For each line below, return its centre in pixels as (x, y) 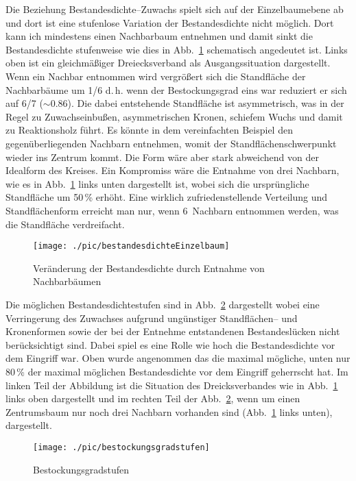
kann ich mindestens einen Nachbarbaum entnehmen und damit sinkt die (159, 36)
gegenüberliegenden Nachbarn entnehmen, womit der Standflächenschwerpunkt (171, 143)
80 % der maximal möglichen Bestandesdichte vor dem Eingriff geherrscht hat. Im (177, 371)
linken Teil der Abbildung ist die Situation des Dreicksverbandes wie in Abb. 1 (172, 385)
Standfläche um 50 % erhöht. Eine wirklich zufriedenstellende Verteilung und (167, 197)
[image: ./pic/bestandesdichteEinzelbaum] (131, 246)
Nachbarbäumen (67, 281)
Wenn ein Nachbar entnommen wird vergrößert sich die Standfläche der (156, 76)
